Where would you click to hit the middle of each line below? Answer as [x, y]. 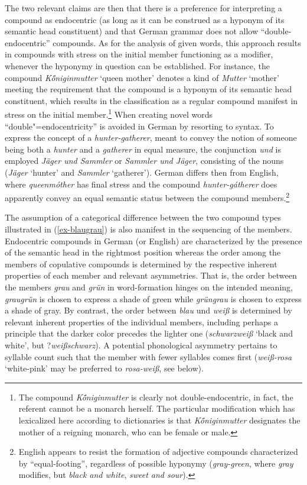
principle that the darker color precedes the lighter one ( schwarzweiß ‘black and [149, 333]
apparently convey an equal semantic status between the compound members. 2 [147, 197]
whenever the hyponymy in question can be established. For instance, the [137, 65]
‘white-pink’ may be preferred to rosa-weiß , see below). [104, 368]
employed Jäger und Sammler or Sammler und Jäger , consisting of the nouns [144, 161]
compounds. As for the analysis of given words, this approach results [177, 42]
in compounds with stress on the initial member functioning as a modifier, [139, 54]
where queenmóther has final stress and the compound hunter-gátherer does [141, 184]
